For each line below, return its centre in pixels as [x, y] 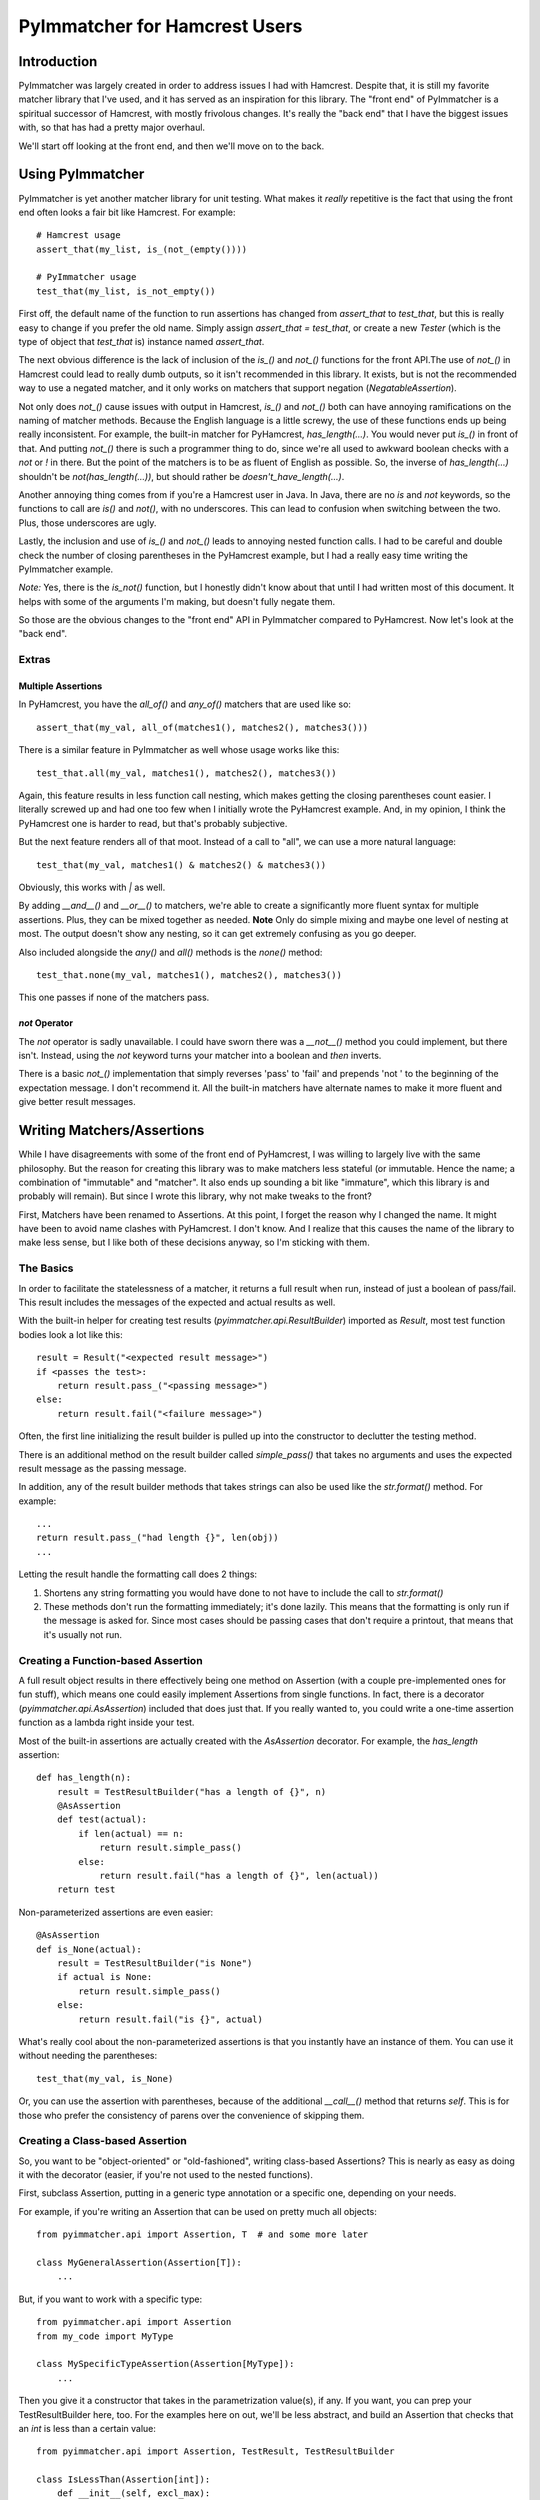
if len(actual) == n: [131, 1833]
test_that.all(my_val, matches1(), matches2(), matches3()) [186, 773]
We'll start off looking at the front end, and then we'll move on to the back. [171, 146]
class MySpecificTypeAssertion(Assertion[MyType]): [165, 2364]
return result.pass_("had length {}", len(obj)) [157, 1538]
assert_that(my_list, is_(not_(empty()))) [142, 249]
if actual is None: [104, 1977]
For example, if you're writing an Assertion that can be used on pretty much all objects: [197, 2211]
